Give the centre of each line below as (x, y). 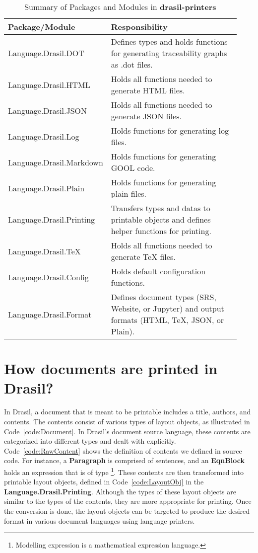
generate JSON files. (146, 116)
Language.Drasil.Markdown (56, 162)
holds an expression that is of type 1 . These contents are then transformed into (124, 471)
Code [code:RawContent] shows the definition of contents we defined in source (123, 450)
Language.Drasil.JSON (48, 110)
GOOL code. (133, 168)
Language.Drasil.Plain (46, 188)
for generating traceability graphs (169, 53)
